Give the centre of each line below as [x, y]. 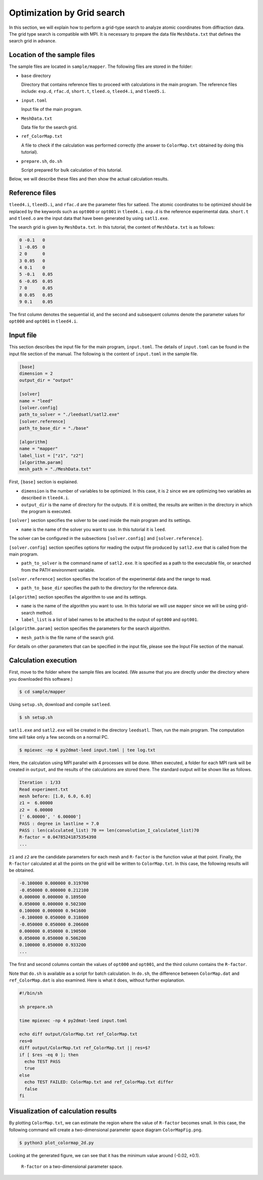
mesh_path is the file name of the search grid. [68, 637]
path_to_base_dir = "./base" [54, 428]
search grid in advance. [33, 41]
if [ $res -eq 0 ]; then [49, 1055]
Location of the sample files [52, 55]
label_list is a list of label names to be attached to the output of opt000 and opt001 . [110, 620]
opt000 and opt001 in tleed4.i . [43, 321]
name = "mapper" [39, 449]
